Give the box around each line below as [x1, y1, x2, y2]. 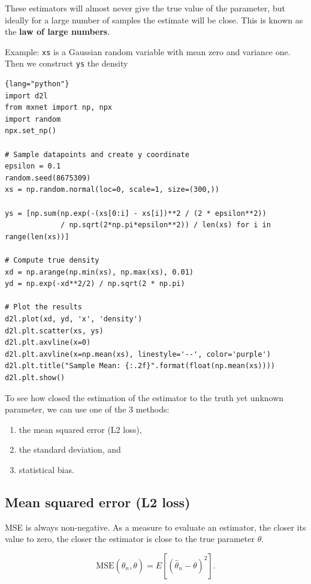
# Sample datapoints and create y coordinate [5, 150, 189, 159]
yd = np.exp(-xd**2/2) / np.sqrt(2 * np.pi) [5, 279, 185, 288]
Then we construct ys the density [5, 57, 128, 70]
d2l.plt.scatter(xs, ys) [5, 326, 104, 335]
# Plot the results [5, 303, 82, 312]
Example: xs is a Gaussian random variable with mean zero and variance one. [5, 45, 291, 58]
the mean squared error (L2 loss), [19, 423, 142, 435]
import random [5, 115, 61, 124]
